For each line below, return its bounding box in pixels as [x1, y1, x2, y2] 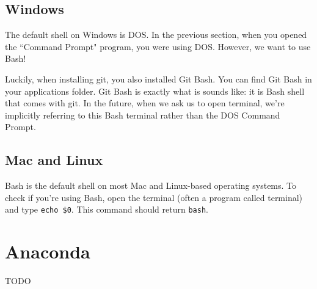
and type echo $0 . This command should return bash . [5, 203, 208, 216]
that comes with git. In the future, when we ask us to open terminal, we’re [5, 97, 285, 109]
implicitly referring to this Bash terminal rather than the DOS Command [5, 108, 280, 121]
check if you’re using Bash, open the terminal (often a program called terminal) [5, 191, 303, 203]
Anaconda [5, 239, 90, 264]
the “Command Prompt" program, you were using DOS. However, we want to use [5, 40, 311, 53]
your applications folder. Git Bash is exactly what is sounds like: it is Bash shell [5, 84, 305, 97]
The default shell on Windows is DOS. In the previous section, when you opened [5, 28, 307, 41]
